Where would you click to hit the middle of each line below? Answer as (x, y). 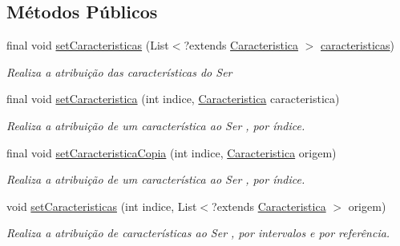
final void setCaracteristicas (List (88, 45)
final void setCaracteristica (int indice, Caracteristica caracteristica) (173, 99)
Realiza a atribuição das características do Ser (119, 71)
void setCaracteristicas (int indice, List (102, 206)
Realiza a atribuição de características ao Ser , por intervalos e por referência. (198, 233)
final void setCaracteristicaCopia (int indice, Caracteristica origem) (172, 152)
